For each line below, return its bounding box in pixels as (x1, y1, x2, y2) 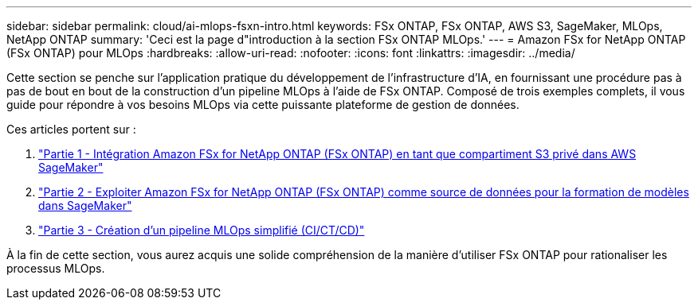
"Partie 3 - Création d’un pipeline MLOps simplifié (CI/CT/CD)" (38, 223, 365, 237)
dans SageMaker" (38, 199, 132, 212)
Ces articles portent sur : (6, 122, 136, 136)
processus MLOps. (6, 261, 105, 275)
